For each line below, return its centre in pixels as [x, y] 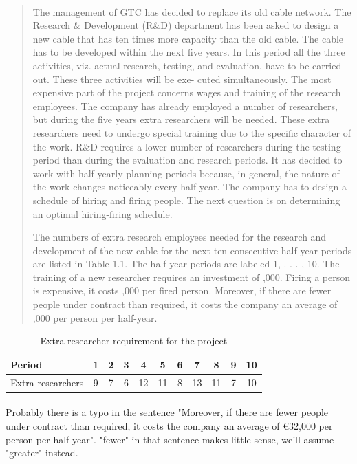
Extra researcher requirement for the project [134, 341]
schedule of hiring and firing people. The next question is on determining [186, 200]
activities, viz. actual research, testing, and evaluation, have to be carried [187, 65]
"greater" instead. [42, 453]
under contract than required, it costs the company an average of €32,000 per [169, 425]
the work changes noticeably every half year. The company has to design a [190, 187]
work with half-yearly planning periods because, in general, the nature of [186, 173]
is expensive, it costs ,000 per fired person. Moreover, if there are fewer [182, 290]
